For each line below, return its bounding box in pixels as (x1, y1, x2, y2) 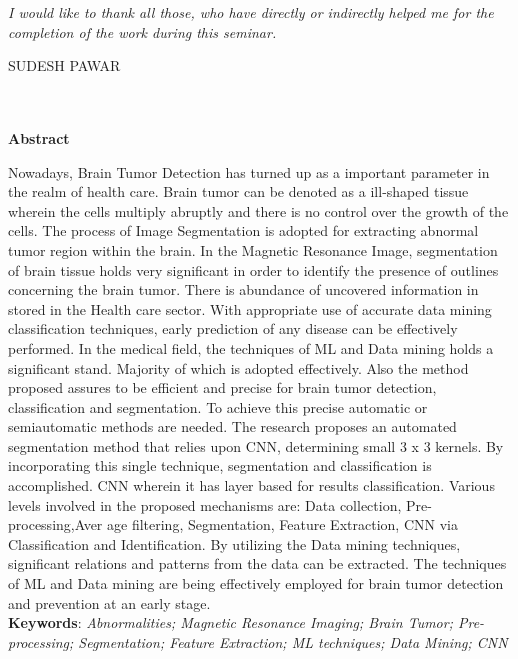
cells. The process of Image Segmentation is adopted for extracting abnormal (8, 220, 479, 241)
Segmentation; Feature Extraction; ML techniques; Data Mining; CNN (78, 631, 508, 652)
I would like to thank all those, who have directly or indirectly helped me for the (8, 2, 494, 22)
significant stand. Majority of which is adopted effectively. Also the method (8, 357, 469, 378)
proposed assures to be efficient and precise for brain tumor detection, (8, 377, 437, 398)
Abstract (8, 127, 70, 148)
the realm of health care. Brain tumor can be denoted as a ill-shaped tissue (8, 181, 469, 202)
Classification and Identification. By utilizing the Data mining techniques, (8, 533, 461, 554)
